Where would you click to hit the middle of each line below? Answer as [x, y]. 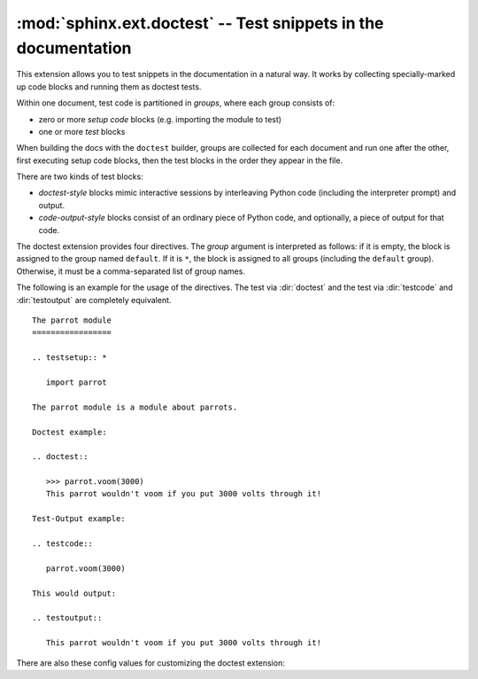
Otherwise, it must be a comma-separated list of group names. [131, 271]
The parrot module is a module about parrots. [135, 407]
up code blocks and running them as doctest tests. [109, 86]
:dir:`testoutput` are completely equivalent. [94, 300]
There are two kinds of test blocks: [80, 176]
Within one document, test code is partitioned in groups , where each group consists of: [176, 103]
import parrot [76, 382]
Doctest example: [69, 432]
